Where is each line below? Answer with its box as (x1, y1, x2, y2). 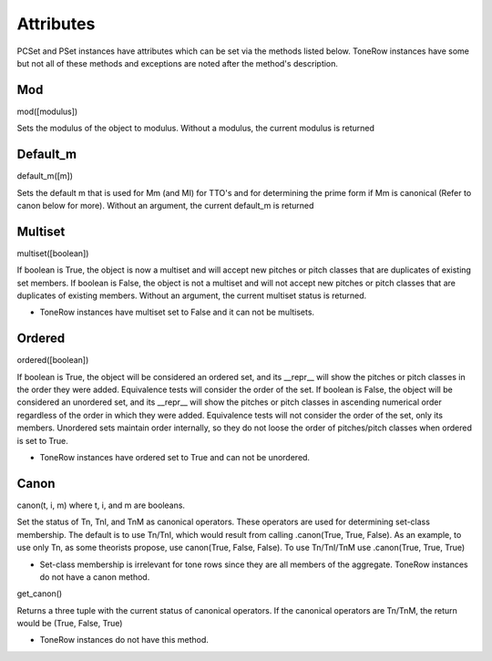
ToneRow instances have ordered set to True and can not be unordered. (39, 452, 310, 463)
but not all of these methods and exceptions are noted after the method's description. (16, 57, 339, 68)
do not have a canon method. (39, 571, 150, 583)
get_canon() (16, 588, 63, 599)
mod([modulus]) (16, 106, 78, 117)
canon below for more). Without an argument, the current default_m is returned (16, 200, 314, 211)
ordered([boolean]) (16, 355, 89, 366)
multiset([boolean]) (16, 247, 89, 259)
